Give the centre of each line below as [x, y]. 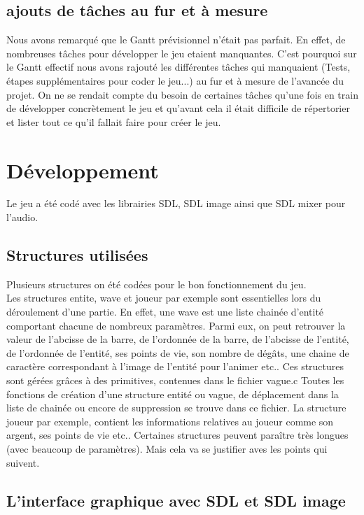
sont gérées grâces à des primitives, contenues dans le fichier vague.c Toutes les [175, 380]
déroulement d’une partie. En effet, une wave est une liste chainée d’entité [165, 312]
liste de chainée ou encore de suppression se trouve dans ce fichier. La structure [176, 408]
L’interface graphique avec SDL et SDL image [176, 500]
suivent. [23, 462]
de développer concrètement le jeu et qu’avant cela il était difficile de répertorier [178, 108]
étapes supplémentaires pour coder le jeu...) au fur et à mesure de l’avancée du [175, 80]
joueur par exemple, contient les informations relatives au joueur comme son [170, 421]
